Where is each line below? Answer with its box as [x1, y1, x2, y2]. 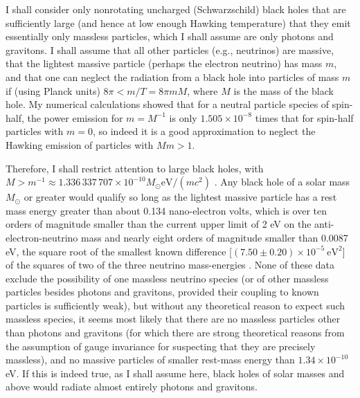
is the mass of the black [233, 83, 334, 98]
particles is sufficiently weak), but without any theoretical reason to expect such [6, 298, 345, 312]
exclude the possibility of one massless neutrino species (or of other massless [6, 271, 329, 285]
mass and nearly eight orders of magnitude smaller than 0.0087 [80, 230, 348, 244]
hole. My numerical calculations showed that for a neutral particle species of [6, 97, 330, 111]
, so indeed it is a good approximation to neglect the [92, 124, 316, 138]
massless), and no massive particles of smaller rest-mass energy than [6, 352, 295, 367]
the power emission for [27, 110, 123, 125]
